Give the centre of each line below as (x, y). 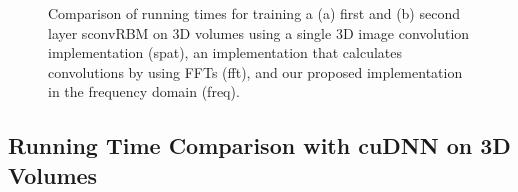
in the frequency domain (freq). (144, 91)
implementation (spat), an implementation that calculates (225, 52)
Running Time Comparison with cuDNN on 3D (259, 145)
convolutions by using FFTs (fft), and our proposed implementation (255, 71)
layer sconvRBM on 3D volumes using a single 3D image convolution (259, 32)
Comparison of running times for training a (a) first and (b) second (254, 13)
